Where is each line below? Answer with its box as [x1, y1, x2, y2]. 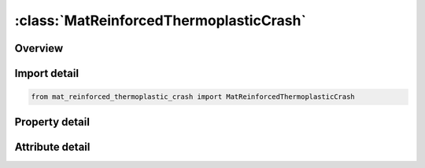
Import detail [14, 67, 79, 80]
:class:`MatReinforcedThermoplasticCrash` [14, 12, 307, 29]
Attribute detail [14, 140, 91, 153]
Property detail [14, 115, 91, 129]
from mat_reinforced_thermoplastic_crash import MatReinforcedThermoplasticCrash [31, 93, 356, 101]
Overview [14, 42, 64, 55]
